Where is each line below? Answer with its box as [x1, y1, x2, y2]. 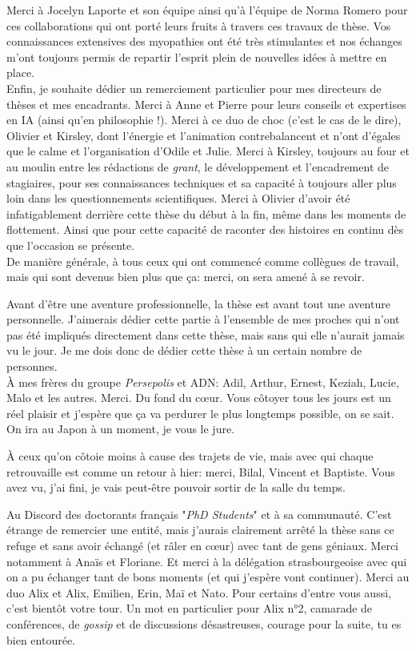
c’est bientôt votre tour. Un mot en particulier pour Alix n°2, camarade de [6, 600, 373, 617]
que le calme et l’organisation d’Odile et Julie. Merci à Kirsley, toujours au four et [6, 143, 410, 159]
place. [6, 64, 34, 81]
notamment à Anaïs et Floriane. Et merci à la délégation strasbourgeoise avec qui [6, 553, 407, 569]
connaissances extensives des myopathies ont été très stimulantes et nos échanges [6, 33, 402, 50]
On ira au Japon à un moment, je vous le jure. [6, 420, 235, 437]
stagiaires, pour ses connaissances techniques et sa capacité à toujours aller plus [6, 174, 397, 191]
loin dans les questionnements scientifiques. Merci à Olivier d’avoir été [6, 190, 350, 207]
